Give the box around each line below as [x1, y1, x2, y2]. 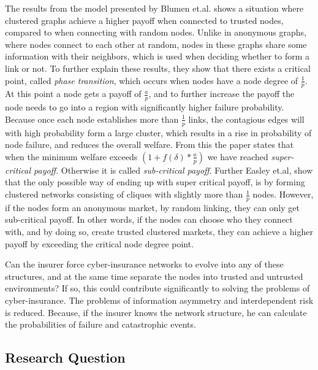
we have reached [207, 150, 268, 163]
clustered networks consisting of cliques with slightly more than [5, 188, 243, 201]
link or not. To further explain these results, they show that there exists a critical [5, 61, 311, 74]
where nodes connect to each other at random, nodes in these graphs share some [5, 37, 307, 50]
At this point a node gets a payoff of [5, 87, 142, 100]
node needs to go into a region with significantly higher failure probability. [5, 101, 284, 114]
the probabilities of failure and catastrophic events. [5, 318, 196, 331]
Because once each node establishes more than [5, 112, 179, 125]
